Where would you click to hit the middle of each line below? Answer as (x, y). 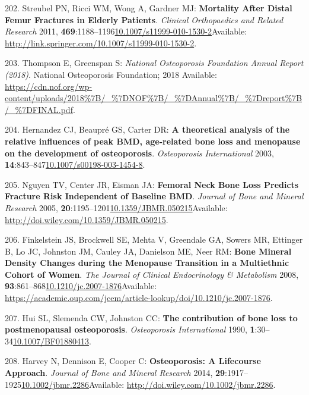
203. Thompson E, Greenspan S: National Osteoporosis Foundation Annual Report (154, 63)
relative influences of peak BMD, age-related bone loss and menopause (153, 141)
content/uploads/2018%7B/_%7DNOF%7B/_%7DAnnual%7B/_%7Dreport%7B (154, 98)
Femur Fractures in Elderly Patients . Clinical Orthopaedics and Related (144, 19)
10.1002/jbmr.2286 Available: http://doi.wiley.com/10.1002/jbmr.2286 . (149, 384)
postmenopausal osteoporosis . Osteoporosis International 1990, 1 (130, 329)
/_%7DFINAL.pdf (39, 109)
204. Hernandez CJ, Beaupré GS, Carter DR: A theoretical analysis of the (147, 129)
